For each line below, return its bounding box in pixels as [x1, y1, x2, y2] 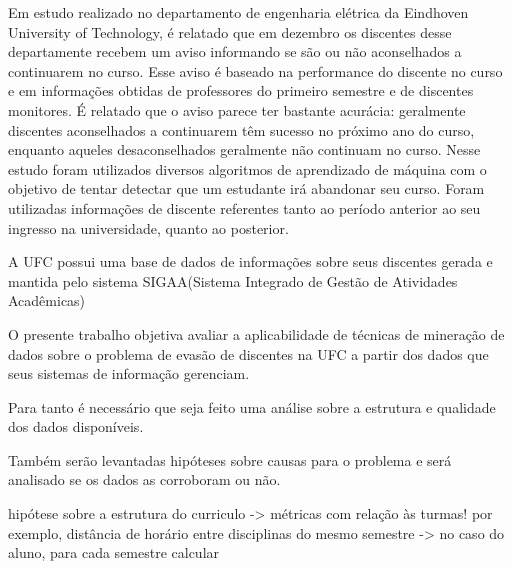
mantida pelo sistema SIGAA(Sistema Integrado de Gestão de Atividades [8, 270, 458, 291]
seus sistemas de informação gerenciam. [8, 363, 250, 384]
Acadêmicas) [8, 290, 86, 311]
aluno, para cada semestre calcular [8, 542, 220, 563]
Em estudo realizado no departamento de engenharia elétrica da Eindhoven [8, 2, 469, 22]
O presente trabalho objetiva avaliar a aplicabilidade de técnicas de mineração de [8, 323, 505, 344]
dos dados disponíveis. [8, 416, 144, 437]
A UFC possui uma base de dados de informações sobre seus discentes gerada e [8, 251, 493, 272]
